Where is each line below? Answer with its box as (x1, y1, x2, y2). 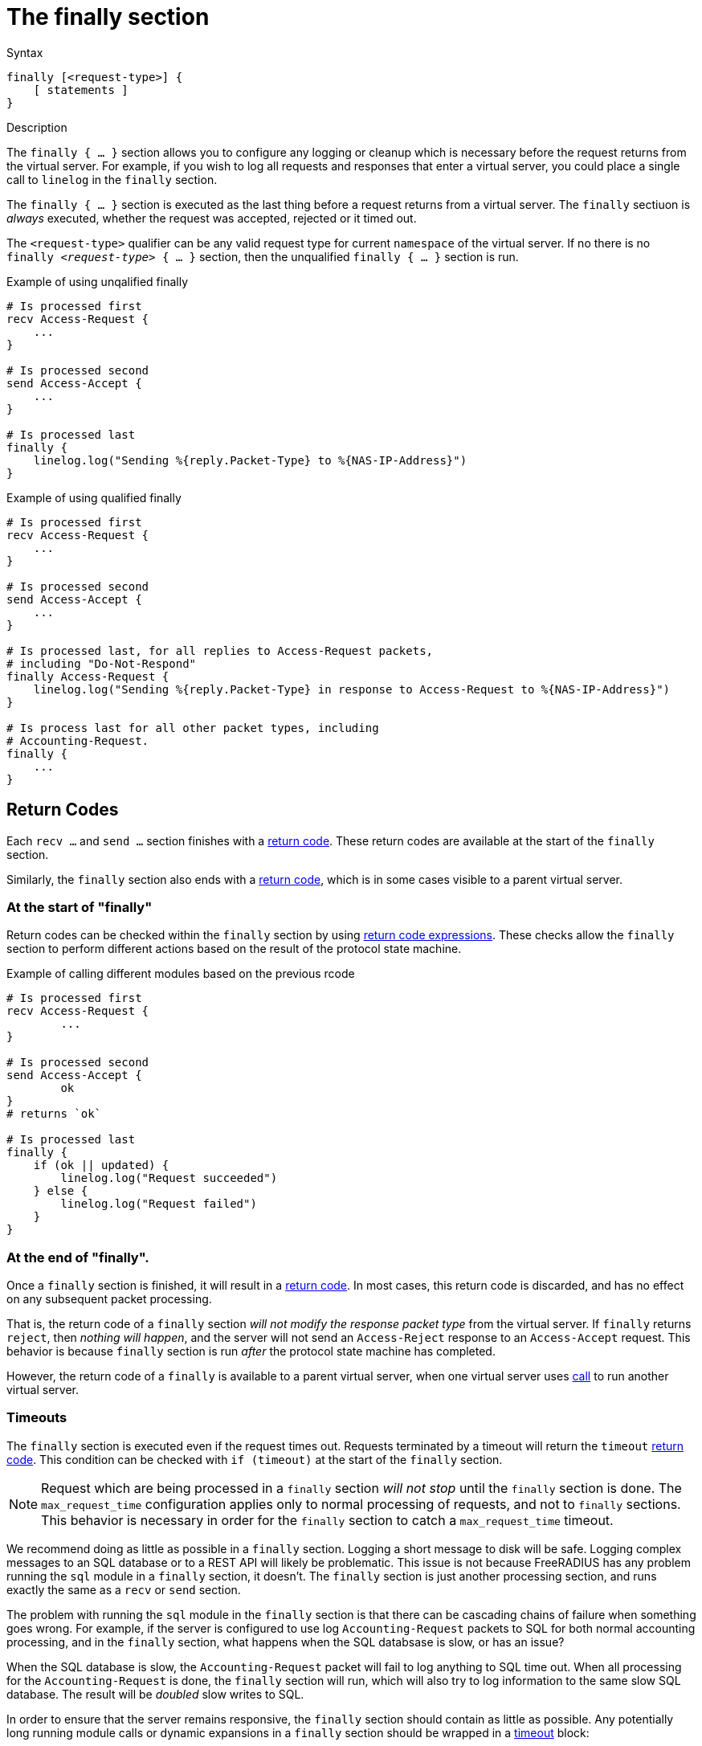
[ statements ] (33, 83, 129, 96)
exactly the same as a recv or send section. (6, 1582, 241, 1597)
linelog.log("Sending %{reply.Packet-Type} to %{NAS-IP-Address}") (33, 453, 467, 467)
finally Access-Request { (6, 669, 169, 683)
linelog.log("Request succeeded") (60, 1171, 278, 1185)
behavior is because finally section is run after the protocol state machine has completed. (6, 1344, 496, 1359)
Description (6, 120, 67, 134)
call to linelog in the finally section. (6, 172, 218, 186)
